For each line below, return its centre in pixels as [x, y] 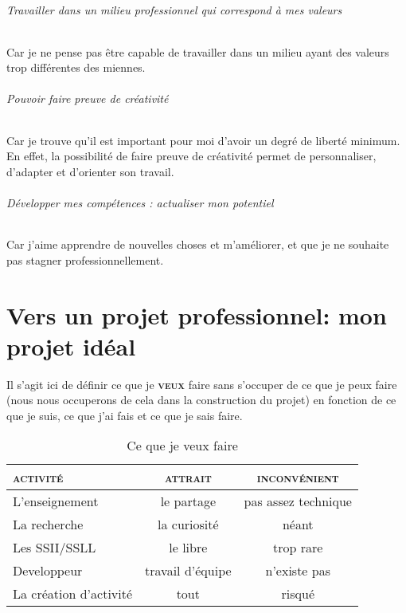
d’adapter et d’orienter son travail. [90, 171]
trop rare [298, 548]
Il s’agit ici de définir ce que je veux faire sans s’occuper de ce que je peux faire [202, 384]
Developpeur [48, 571]
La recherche [48, 525]
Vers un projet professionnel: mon [197, 314]
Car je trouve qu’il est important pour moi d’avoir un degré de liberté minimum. [203, 140]
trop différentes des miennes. [76, 67]
